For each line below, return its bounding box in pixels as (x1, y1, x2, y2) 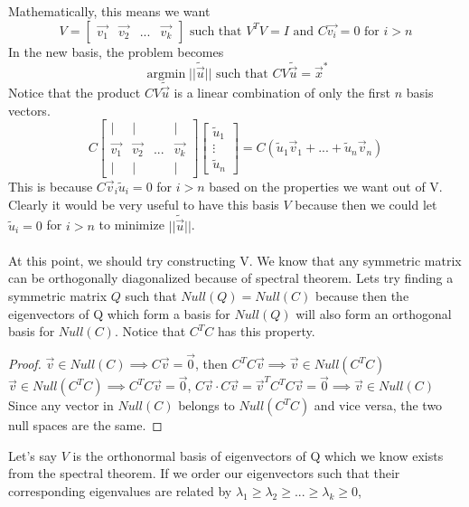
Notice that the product (8, 83, 141, 102)
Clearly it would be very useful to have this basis (8, 194, 279, 213)
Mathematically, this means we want (8, 2, 211, 20)
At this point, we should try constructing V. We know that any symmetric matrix (8, 250, 462, 269)
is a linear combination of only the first (174, 83, 390, 102)
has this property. (217, 322, 315, 341)
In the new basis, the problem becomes (8, 42, 224, 61)
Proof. (8, 354, 42, 373)
